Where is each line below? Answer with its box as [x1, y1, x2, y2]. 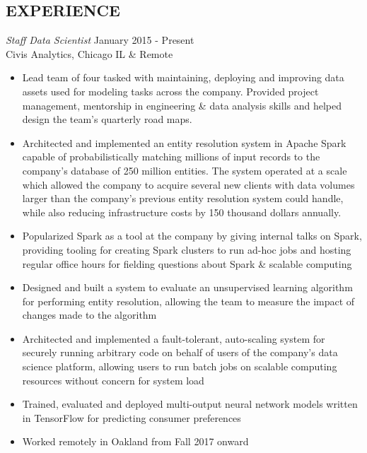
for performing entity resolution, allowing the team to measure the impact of [22, 293, 355, 308]
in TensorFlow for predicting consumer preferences [22, 410, 241, 425]
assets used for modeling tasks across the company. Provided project [22, 83, 319, 98]
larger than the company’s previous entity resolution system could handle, [22, 191, 344, 206]
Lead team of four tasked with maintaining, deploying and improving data [22, 70, 344, 85]
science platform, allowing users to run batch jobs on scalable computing [22, 359, 337, 374]
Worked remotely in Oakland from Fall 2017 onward [22, 434, 249, 449]
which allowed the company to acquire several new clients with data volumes [22, 177, 355, 192]
